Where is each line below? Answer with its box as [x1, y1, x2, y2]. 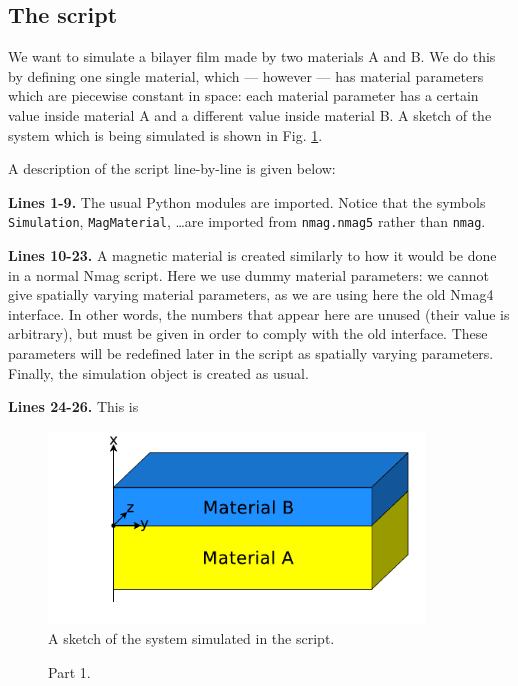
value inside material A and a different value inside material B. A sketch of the [8, 104, 492, 125]
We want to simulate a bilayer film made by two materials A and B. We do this [8, 46, 496, 67]
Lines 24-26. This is [8, 396, 139, 417]
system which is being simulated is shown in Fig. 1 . [8, 124, 323, 145]
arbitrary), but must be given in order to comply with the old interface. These [8, 323, 488, 344]
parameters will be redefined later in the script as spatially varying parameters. [8, 342, 494, 363]
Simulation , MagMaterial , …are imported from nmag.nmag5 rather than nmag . [8, 211, 486, 232]
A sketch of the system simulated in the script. [48, 627, 335, 648]
